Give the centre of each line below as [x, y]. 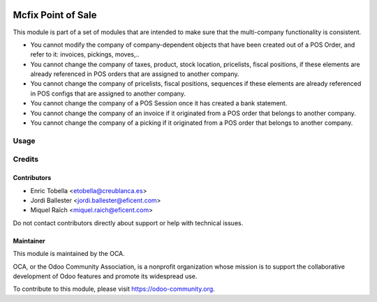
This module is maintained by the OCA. [69, 254]
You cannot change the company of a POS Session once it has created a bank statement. [159, 103]
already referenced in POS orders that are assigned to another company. [135, 74]
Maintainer [29, 241]
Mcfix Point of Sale [55, 15]
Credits [25, 159]
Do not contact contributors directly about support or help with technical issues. [128, 222]
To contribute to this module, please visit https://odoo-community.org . [114, 289]
